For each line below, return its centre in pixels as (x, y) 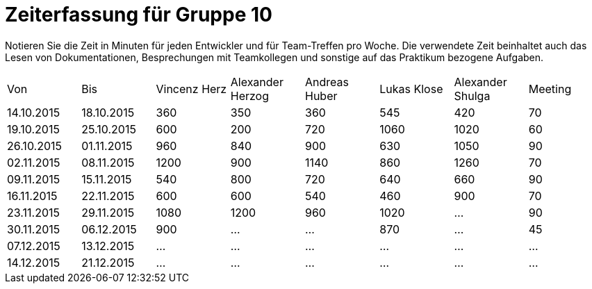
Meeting (550, 89)
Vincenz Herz (191, 89)
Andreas (327, 82)
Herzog (249, 96)
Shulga (472, 96)
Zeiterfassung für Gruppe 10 (139, 15)
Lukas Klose (411, 89)
